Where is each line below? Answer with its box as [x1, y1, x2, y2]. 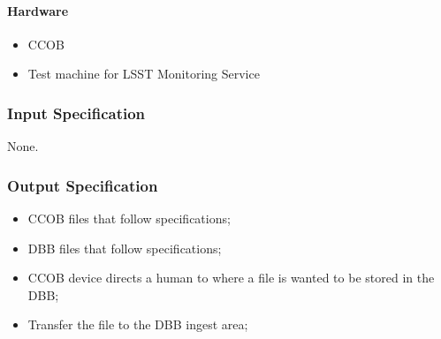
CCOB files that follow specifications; [27, 209, 231, 228]
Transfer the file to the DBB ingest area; [27, 315, 248, 334]
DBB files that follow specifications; [27, 238, 222, 257]
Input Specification [7, 102, 146, 124]
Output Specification [7, 174, 158, 196]
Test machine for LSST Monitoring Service [27, 64, 260, 83]
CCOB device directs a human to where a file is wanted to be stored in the [27, 268, 435, 287]
